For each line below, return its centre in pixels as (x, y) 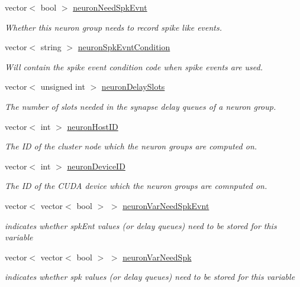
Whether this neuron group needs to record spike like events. (113, 27)
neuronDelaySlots (133, 87)
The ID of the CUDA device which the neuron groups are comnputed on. (136, 186)
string (51, 47)
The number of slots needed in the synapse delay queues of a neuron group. (141, 106)
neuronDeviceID (96, 166)
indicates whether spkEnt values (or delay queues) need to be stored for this (141, 225)
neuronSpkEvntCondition (124, 47)
